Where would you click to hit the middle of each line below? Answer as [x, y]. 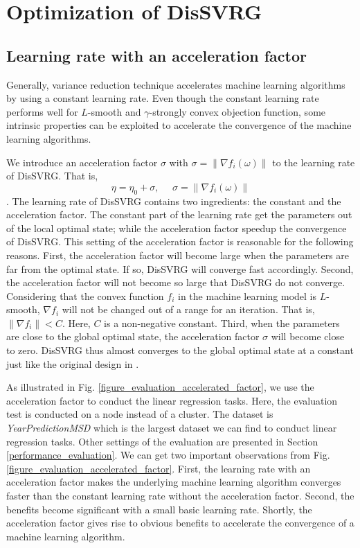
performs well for [42, 111]
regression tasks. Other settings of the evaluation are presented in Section [162, 441]
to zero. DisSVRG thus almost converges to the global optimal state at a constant [180, 350]
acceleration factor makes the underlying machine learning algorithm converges [174, 482]
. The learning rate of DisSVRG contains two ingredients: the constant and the [174, 201]
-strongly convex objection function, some [237, 111]
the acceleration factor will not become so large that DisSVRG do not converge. [176, 282]
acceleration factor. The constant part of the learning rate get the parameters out [179, 214]
